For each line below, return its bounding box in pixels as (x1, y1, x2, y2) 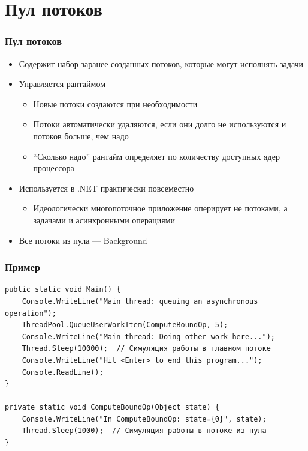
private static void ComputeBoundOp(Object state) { (5, 403, 219, 412)
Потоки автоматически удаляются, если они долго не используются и (33, 118, 286, 130)
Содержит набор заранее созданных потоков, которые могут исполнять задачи (19, 57, 304, 70)
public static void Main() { (5, 285, 121, 294)
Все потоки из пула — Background (19, 234, 147, 246)
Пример (5, 259, 40, 274)
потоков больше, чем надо (33, 129, 129, 142)
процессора (33, 162, 74, 174)
